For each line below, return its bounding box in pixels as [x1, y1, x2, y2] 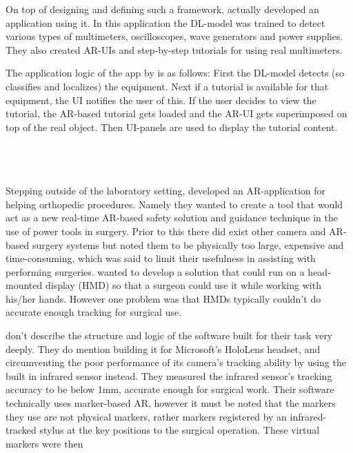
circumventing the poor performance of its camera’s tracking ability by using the [6, 355, 346, 370]
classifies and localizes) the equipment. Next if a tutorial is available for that [6, 79, 329, 93]
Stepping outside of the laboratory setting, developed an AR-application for [6, 183, 326, 198]
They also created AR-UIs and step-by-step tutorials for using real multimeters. [6, 42, 343, 57]
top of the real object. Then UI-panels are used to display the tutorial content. [6, 119, 338, 134]
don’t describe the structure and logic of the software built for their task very [6, 328, 333, 343]
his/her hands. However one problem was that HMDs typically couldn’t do [6, 291, 321, 305]
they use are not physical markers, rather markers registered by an [6, 409, 287, 423]
